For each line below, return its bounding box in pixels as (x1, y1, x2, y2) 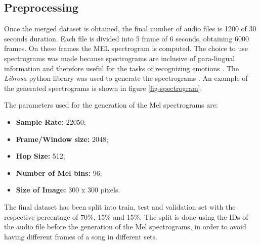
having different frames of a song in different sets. (4, 231, 157, 241)
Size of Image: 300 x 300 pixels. (16, 184, 120, 195)
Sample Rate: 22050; (16, 116, 86, 127)
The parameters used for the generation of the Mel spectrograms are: (4, 100, 218, 110)
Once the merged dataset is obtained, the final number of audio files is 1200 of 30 (4, 23, 256, 34)
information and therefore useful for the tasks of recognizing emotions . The (4, 63, 239, 73)
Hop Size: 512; (16, 151, 65, 161)
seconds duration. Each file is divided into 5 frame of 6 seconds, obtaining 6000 (4, 33, 249, 43)
